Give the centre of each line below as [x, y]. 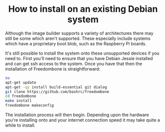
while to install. [20, 125]
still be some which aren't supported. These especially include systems [78, 38]
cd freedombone [21, 96]
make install [19, 101]
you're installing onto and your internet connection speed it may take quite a [83, 120]
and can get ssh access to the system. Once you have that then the [74, 64]
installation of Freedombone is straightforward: [53, 69]
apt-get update [21, 82]
